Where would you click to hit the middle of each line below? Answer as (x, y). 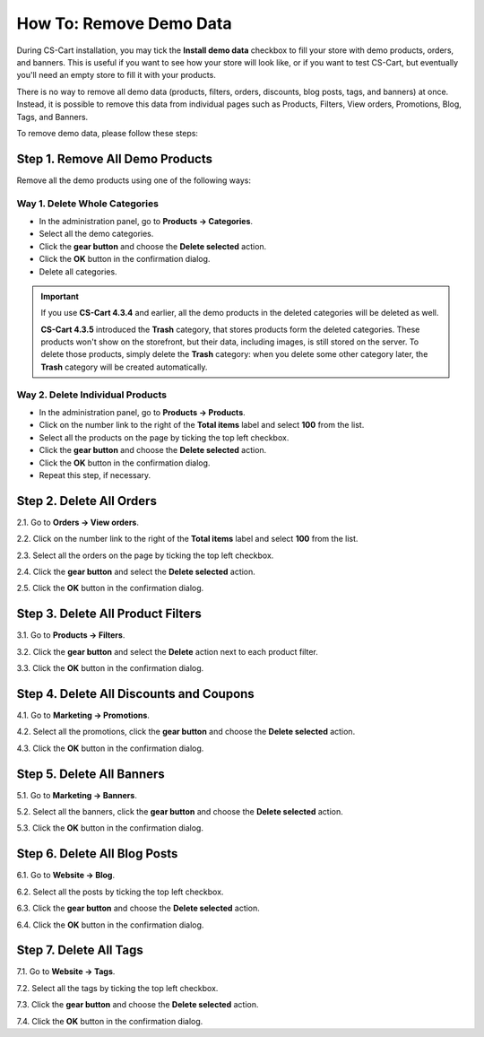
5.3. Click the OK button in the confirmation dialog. (110, 828)
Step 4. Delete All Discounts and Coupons (135, 694)
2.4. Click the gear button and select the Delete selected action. (136, 572)
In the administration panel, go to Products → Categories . (146, 221)
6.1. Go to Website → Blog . (66, 876)
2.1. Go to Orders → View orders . (78, 522)
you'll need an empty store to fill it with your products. (117, 75)
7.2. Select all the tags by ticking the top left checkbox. (117, 988)
